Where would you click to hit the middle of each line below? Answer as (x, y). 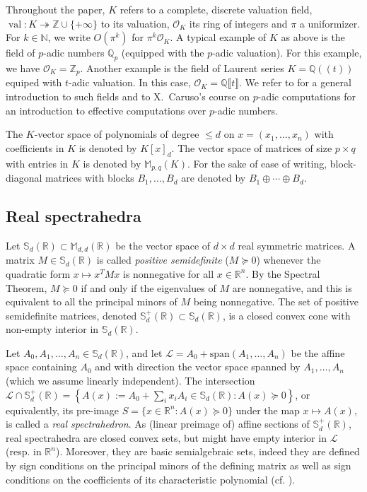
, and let (144, 352)
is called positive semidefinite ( (163, 260)
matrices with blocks (90, 178)
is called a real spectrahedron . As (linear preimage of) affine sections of (158, 424)
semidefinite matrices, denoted (71, 315)
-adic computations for (307, 96)
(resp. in (24, 451)
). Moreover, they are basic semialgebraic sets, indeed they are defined (208, 451)
